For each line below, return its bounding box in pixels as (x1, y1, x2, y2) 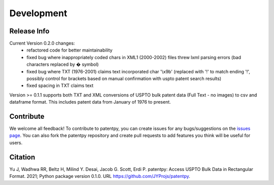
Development (9, 8, 67, 19)
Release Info (9, 27, 50, 35)
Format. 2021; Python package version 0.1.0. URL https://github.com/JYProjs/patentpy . (9, 173, 190, 179)
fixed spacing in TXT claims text (26, 82, 94, 88)
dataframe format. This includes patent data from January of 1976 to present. (9, 99, 171, 105)
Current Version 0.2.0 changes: (9, 40, 75, 47)
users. (9, 140, 23, 146)
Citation (9, 153, 36, 161)
